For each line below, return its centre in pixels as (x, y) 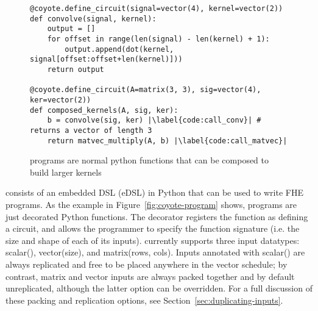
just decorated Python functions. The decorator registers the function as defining (157, 216)
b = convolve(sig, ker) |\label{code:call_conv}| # (154, 120)
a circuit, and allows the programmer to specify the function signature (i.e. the (153, 228)
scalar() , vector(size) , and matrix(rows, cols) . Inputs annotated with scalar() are (155, 252)
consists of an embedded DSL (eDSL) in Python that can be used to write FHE (154, 192)
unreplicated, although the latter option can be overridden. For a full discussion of (159, 288)
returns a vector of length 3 (91, 130)
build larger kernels (66, 172)
